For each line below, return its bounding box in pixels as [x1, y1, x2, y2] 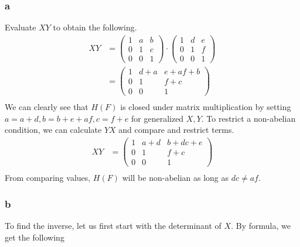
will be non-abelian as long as [122, 171, 229, 184]
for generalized [131, 112, 184, 124]
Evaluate [5, 21, 36, 33]
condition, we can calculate [5, 123, 102, 136]
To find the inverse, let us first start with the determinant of [5, 219, 221, 232]
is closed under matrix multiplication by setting [120, 101, 291, 113]
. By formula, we [231, 219, 291, 232]
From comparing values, [5, 171, 91, 184]
